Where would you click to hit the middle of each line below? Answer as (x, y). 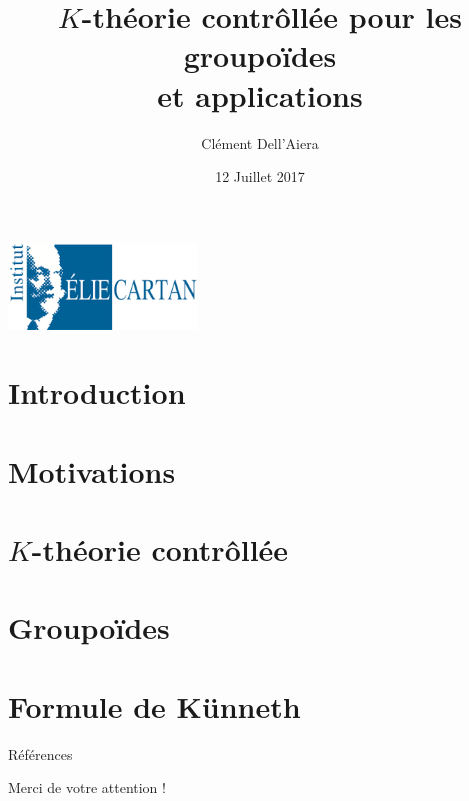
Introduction (97, 392)
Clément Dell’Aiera (260, 142)
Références (40, 753)
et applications (260, 94)
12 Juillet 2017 (260, 176)
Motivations (92, 470)
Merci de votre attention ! (87, 787)
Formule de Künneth (154, 705)
